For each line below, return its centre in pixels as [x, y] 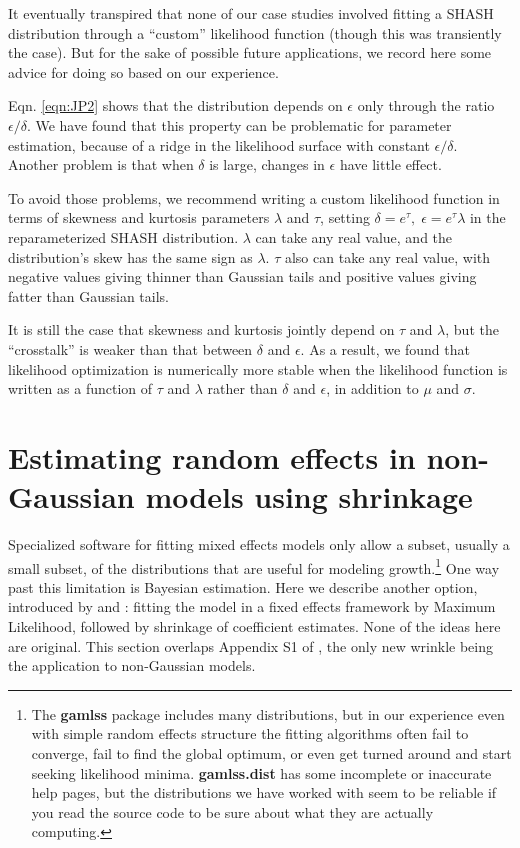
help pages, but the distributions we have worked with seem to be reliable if [264, 792]
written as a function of [80, 388]
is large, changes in [267, 164]
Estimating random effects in [212, 456]
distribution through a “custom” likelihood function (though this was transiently [255, 32]
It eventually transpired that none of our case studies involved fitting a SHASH [251, 13]
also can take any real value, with [387, 256]
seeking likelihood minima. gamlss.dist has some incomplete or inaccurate [261, 772]
